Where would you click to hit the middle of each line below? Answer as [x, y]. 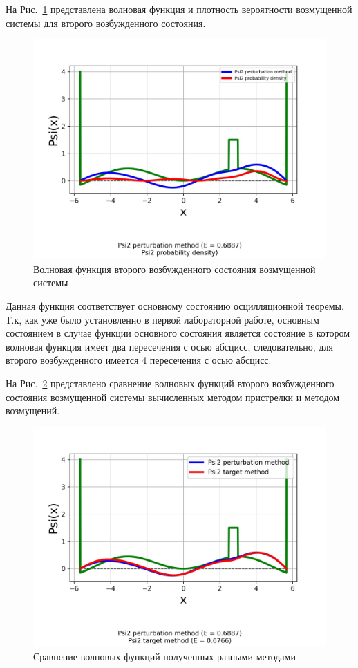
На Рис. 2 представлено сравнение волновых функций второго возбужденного [170, 383]
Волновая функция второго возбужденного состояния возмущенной [175, 269]
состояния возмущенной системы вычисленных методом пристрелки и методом [173, 397]
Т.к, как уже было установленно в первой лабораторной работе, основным [162, 319]
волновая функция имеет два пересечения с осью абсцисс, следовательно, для [169, 346]
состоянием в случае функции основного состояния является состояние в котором [178, 333]
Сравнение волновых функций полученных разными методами [164, 657]
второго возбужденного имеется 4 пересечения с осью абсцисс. [139, 360]
